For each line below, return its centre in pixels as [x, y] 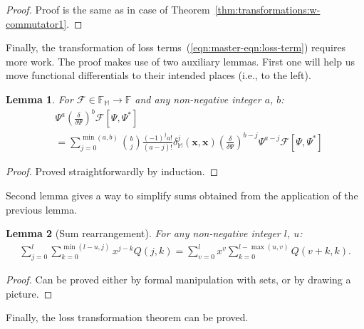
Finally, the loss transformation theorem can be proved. [127, 317]
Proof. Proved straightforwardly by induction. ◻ [112, 171]
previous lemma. [42, 209]
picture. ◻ [29, 293]
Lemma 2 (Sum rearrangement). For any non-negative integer [143, 233]
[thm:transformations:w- [267, 9]
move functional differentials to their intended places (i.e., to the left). [158, 75]
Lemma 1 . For [40, 99]
